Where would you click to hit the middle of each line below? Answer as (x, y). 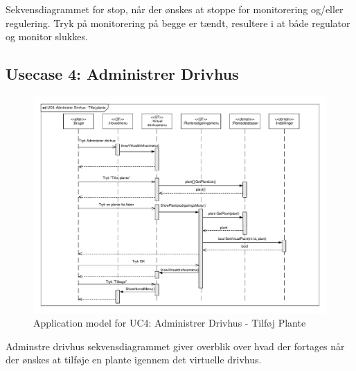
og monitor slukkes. (47, 36)
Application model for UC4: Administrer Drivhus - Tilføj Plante (170, 323)
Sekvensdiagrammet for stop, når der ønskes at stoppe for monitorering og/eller (175, 9)
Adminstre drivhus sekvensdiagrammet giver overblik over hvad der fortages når (175, 346)
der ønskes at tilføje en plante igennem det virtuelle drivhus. (134, 360)
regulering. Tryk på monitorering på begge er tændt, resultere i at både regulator (178, 23)
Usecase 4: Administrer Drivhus (122, 74)
